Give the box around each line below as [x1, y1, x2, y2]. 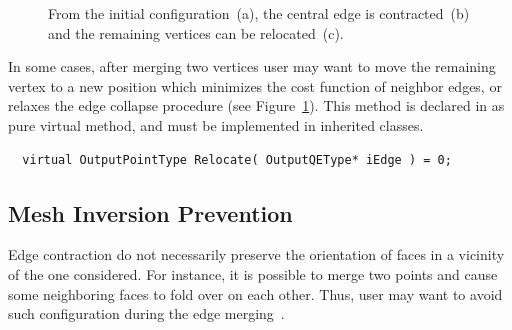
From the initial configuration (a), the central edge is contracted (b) [48, 3, 470, 23]
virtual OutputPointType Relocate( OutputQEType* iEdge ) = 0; [22, 152, 452, 167]
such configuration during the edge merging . [8, 303, 285, 324]
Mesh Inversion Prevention [8, 197, 293, 228]
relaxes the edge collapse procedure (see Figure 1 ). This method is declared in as [8, 95, 505, 116]
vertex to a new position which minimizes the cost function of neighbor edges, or [8, 75, 502, 96]
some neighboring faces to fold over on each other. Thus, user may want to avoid [8, 283, 503, 304]
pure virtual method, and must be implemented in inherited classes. [8, 114, 424, 135]
